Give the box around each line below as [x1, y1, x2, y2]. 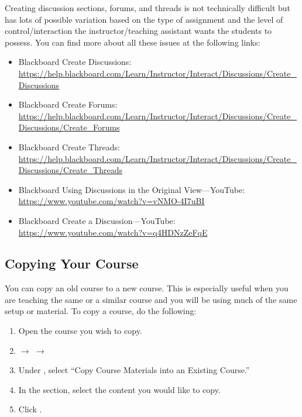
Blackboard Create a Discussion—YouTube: [18, 214, 176, 226]
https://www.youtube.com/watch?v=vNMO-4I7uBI [18, 195, 205, 207]
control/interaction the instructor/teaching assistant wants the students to [5, 25, 272, 37]
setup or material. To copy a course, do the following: [5, 305, 197, 317]
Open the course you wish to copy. [18, 325, 142, 337]
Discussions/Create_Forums [18, 121, 120, 133]
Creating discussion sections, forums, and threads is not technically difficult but [5, 2, 291, 13]
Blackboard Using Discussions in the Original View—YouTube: [18, 183, 245, 195]
